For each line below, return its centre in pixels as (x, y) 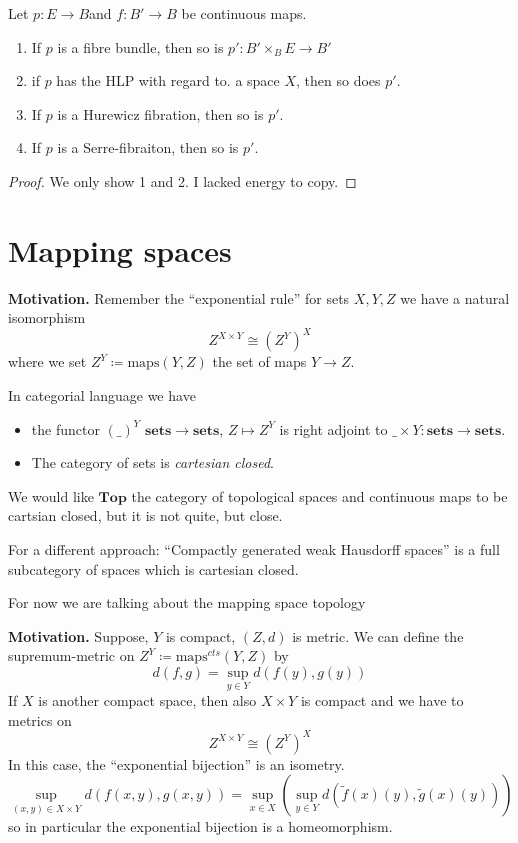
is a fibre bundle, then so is (140, 46)
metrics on (40, 719)
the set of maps (259, 361)
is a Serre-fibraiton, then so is (148, 147)
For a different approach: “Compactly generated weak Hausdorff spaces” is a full (254, 548)
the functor (65, 428)
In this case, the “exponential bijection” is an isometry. (176, 763)
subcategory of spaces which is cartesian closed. (153, 568)
